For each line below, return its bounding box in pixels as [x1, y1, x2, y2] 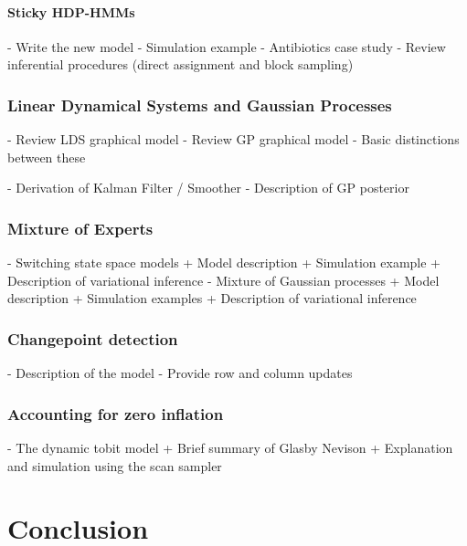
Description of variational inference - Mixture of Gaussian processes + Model [7, 270, 440, 289]
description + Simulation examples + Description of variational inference [7, 289, 417, 308]
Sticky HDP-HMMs [7, 2, 135, 21]
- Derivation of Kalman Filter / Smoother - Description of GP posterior [7, 178, 409, 197]
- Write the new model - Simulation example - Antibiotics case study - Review [7, 37, 446, 56]
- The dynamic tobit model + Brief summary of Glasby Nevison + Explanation [7, 438, 453, 457]
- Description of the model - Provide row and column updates [7, 363, 353, 383]
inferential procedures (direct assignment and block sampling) [7, 55, 354, 74]
